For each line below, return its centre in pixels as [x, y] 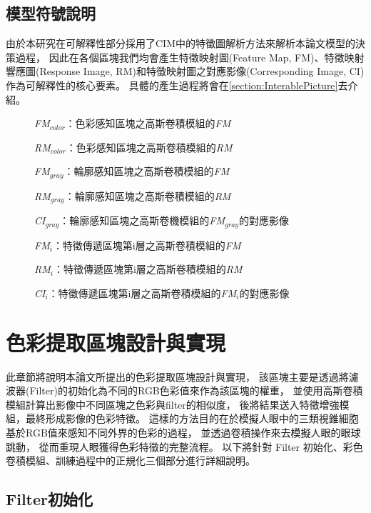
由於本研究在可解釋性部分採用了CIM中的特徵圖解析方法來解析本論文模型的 [181, 43]
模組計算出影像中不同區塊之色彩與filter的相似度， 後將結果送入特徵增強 [173, 404]
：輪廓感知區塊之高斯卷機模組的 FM [142, 220]
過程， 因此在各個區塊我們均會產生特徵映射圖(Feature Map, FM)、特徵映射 [190, 57]
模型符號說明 [51, 13]
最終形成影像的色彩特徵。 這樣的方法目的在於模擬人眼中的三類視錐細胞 [192, 418]
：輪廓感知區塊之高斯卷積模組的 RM [148, 195]
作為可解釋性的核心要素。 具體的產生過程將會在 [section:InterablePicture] [172, 85]
